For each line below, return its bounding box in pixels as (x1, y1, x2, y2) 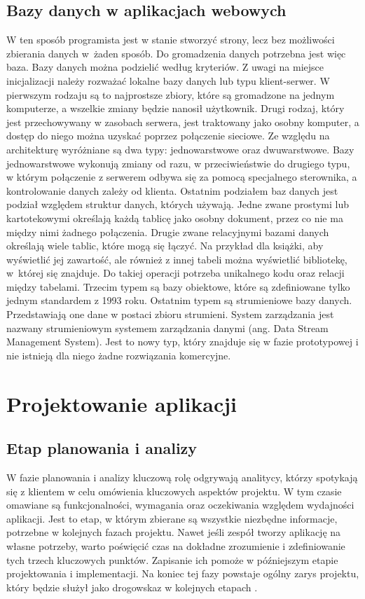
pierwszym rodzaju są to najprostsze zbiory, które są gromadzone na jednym (6, 87, 335, 102)
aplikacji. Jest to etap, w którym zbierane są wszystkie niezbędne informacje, (6, 511, 338, 525)
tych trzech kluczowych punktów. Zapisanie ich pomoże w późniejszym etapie (6, 552, 338, 567)
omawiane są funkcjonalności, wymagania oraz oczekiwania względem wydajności (6, 497, 354, 512)
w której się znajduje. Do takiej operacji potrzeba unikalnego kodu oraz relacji (6, 266, 345, 280)
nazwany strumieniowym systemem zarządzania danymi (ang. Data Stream (6, 320, 329, 335)
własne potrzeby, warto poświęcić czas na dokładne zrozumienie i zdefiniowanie (6, 539, 345, 553)
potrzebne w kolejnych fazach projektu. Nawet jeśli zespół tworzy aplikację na (6, 525, 341, 539)
